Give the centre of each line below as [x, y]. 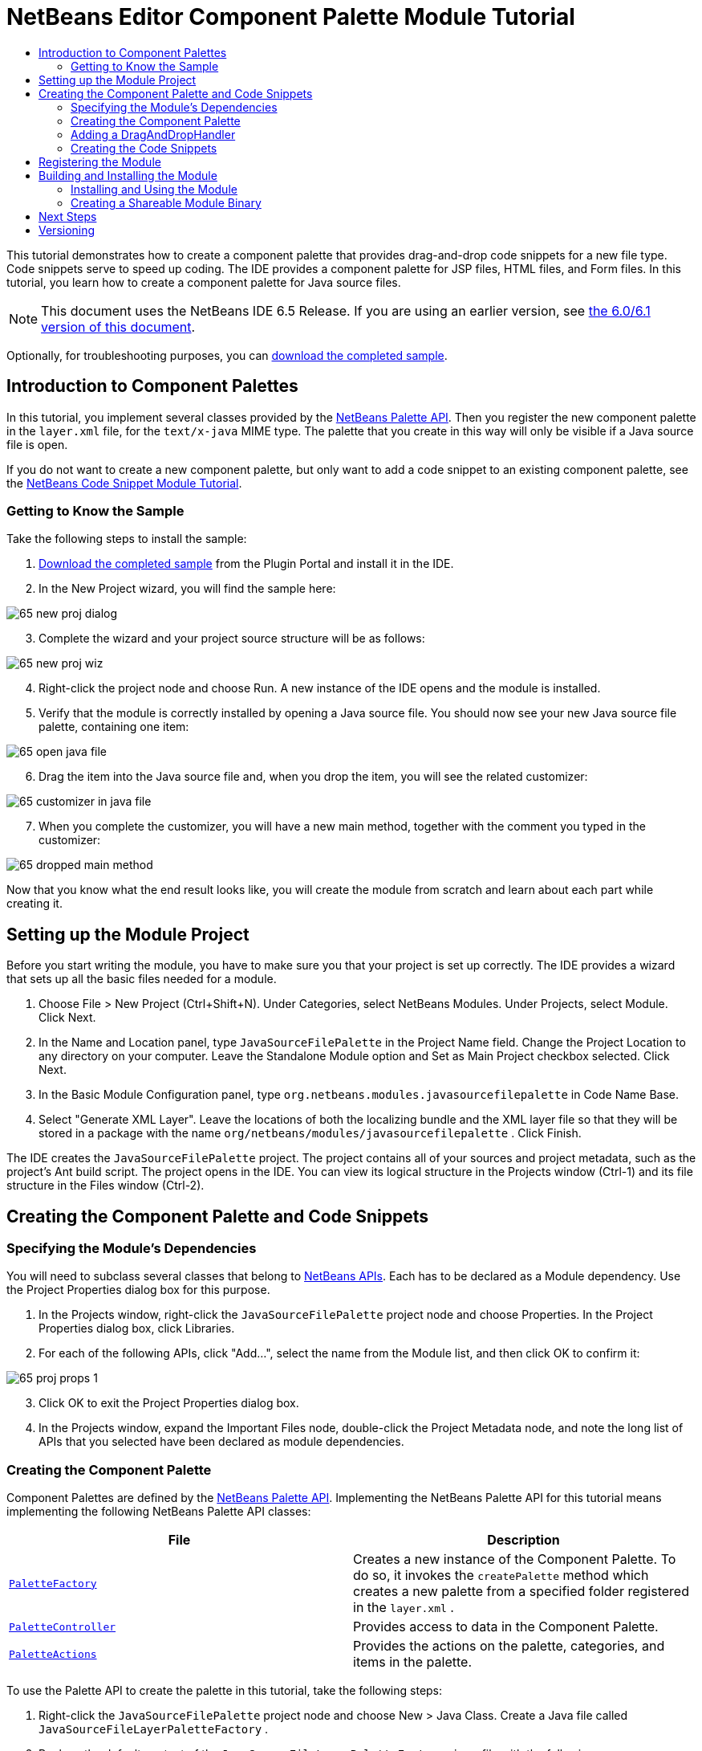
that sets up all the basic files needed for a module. [142, 979]
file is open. [37, 444]
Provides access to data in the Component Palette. [506, 1627]
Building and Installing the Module [128, 175]
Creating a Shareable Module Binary [166, 202]
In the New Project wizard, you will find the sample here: [187, 589]
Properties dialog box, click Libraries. [137, 1329]
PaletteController [63, 1627]
